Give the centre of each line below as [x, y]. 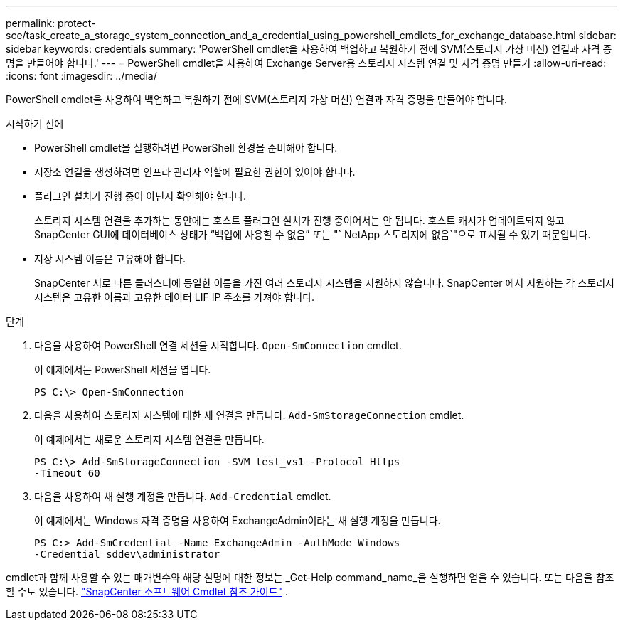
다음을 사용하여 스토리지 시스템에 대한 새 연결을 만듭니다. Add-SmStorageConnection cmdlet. [249, 415]
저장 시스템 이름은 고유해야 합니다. [110, 259]
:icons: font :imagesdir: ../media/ [81, 76]
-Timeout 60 [67, 473]
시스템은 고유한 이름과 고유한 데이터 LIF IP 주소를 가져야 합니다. [175, 297]
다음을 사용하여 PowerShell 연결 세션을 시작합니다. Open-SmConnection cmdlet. [218, 345]
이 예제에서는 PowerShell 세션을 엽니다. [123, 370]
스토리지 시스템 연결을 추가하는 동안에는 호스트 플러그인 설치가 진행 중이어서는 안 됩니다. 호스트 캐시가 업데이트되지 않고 [299, 220]
